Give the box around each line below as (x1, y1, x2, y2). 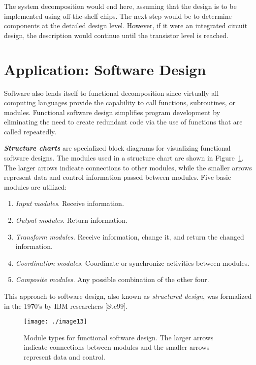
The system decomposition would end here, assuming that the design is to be (4, 1, 237, 11)
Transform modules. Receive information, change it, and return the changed (15, 231, 244, 242)
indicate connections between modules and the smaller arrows (24, 342, 210, 352)
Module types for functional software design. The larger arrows (24, 332, 214, 342)
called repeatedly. (4, 126, 57, 136)
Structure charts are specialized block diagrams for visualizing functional (4, 143, 231, 153)
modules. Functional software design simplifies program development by (4, 107, 220, 117)
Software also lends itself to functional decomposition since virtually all (4, 87, 219, 98)
